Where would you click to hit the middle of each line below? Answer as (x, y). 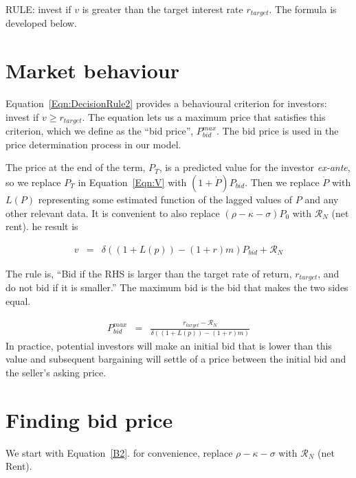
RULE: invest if (38, 9)
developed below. (41, 23)
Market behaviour (92, 70)
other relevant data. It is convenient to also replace (113, 213)
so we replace (33, 182)
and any (322, 199)
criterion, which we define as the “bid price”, (100, 131)
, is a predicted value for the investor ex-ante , (255, 167)
